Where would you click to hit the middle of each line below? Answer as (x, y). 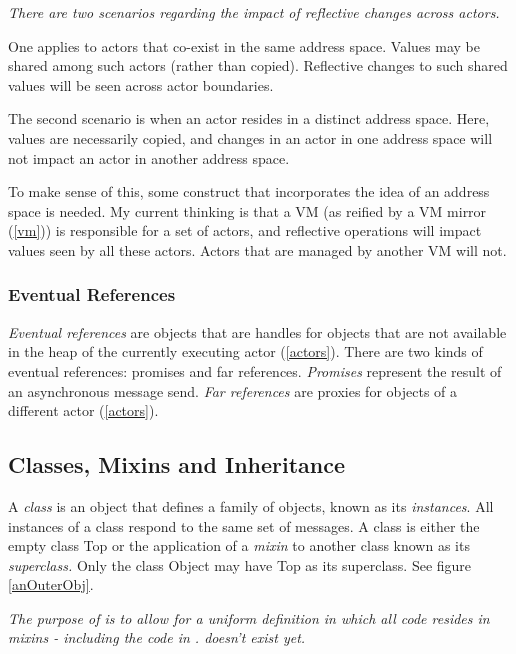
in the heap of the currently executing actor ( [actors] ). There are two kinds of (245, 351)
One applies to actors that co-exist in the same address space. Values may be (244, 45)
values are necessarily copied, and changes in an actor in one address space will (250, 137)
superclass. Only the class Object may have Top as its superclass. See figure (240, 564)
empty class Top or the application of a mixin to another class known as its (239, 545)
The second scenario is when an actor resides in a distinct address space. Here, (249, 118)
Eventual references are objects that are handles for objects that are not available (257, 331)
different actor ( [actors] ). (83, 410)
